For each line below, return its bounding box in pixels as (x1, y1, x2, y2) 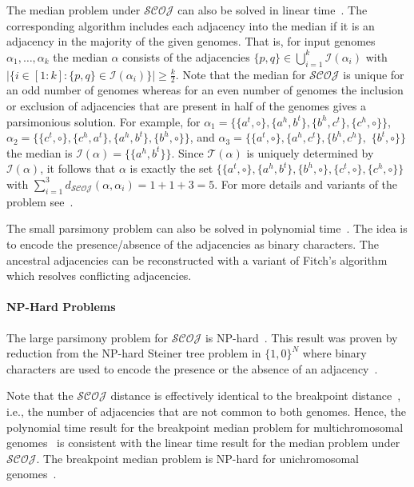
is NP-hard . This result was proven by (205, 329, 398, 345)
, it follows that (40, 160, 116, 177)
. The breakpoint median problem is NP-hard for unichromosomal (36, 449, 359, 466)
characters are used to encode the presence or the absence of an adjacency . (6, 360, 378, 377)
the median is (6, 144, 73, 161)
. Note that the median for (175, 66, 306, 82)
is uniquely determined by (246, 144, 374, 161)
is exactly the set (129, 160, 213, 177)
